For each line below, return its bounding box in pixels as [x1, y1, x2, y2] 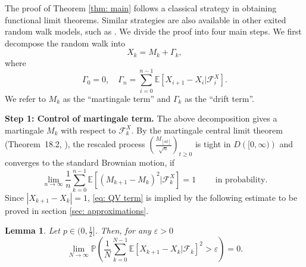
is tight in [195, 138, 231, 150]
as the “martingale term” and [63, 92, 171, 104]
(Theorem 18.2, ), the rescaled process [5, 138, 145, 150]
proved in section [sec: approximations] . [5, 204, 149, 216]
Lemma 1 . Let [5, 224, 60, 237]
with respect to [61, 123, 116, 136]
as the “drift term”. [185, 92, 254, 104]
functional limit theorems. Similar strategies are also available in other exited [5, 13, 286, 26]
